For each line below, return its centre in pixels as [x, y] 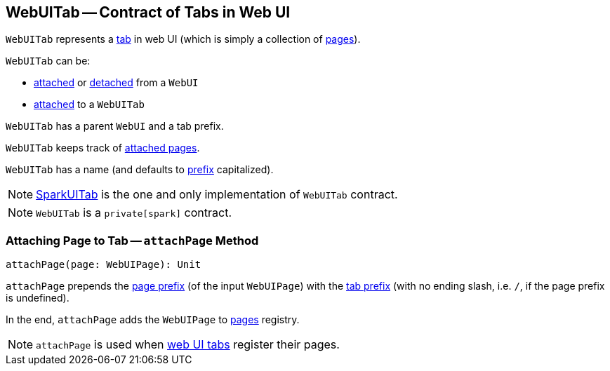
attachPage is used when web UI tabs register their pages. [188, 345]
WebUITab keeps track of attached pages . [103, 148]
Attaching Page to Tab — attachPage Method [132, 240]
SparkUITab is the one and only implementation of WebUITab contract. [217, 195]
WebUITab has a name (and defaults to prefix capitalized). [140, 170]
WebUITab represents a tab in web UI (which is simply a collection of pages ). [183, 39]
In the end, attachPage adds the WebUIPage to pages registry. [153, 320]
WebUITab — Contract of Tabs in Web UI [148, 12]
